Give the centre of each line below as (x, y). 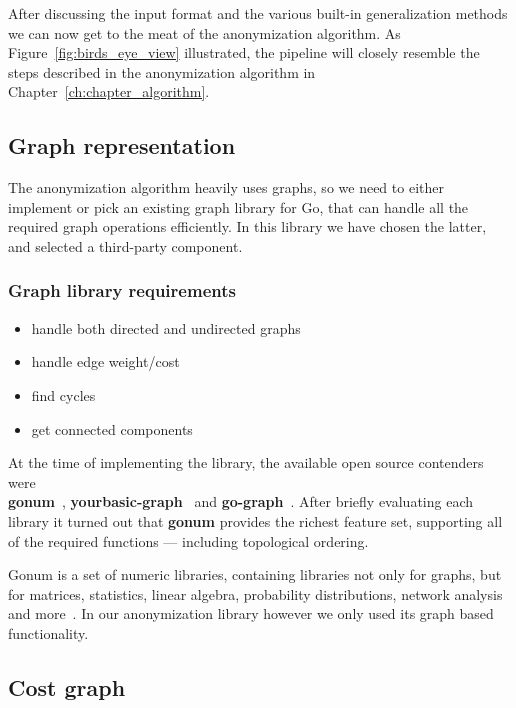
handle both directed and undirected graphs (166, 327)
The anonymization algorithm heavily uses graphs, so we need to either (226, 187)
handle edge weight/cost (105, 361)
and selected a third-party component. (125, 245)
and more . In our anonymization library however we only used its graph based (251, 613)
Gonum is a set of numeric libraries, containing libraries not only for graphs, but (255, 574)
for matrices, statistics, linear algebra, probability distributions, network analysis (255, 593)
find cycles (63, 394)
